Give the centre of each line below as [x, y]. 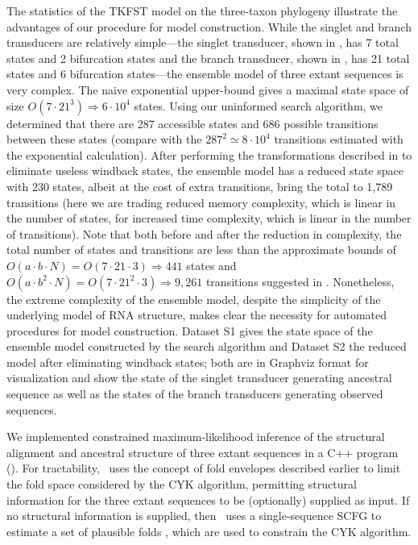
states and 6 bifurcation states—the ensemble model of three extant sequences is [205, 74]
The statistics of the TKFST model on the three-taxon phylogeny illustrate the [202, 10]
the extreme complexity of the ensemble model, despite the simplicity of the [194, 299]
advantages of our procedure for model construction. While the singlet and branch [209, 26]
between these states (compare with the [104, 139]
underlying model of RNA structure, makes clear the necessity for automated [197, 315]
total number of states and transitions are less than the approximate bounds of [201, 250]
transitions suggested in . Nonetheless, [300, 281]
